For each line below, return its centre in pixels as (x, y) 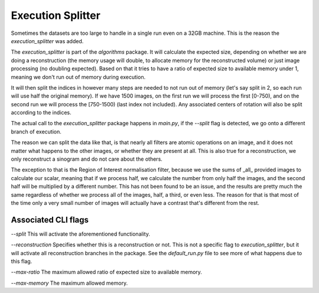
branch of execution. (36, 131)
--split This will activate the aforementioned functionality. (81, 234)
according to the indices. (41, 113)
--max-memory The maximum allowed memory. (69, 283)
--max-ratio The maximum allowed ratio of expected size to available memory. (106, 272)
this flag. (22, 261)
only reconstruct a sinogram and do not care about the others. (87, 159)
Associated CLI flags (50, 219)
